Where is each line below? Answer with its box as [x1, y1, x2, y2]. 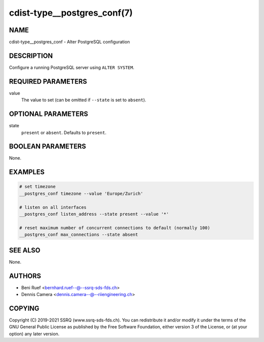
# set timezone [19, 184, 56, 189]
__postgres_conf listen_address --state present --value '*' [19, 211, 169, 217]
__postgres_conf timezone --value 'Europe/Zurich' [19, 191, 144, 196]
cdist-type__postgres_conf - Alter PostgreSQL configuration [9, 39, 130, 45]
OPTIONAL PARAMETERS [9, 110, 88, 118]
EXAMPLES [9, 168, 45, 176]
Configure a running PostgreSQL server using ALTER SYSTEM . [9, 64, 134, 70]
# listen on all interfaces [19, 205, 87, 210]
